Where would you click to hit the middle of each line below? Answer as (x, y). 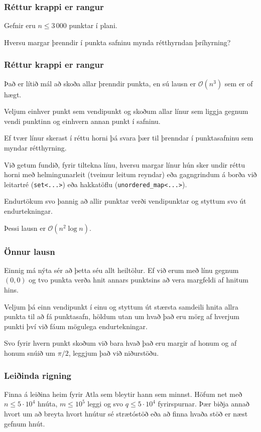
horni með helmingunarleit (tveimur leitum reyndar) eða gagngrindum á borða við (130, 174)
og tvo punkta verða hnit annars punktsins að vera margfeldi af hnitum (139, 280)
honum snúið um (30, 353)
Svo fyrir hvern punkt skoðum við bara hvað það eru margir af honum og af (120, 343)
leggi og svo (105, 404)
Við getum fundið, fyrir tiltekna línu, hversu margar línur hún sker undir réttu (125, 164)
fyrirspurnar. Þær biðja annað (204, 404)
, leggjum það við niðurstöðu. (114, 353)
